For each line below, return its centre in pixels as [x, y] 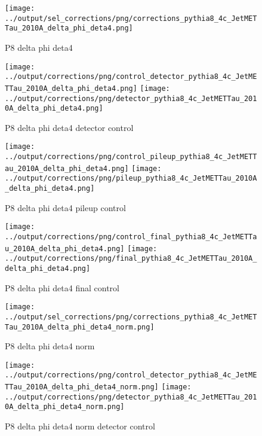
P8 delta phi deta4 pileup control [65, 207]
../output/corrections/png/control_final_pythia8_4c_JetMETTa [131, 237]
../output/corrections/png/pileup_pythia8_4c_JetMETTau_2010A [131, 179]
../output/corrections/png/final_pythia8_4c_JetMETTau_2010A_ [131, 259]
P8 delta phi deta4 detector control [69, 127]
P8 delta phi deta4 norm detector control [80, 426]
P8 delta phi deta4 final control [62, 287]
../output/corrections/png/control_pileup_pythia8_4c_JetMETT [131, 157]
